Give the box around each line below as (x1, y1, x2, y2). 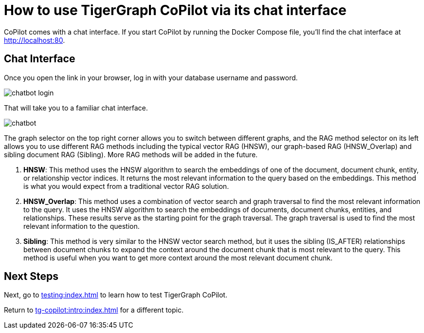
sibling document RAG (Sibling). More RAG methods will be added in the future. (4, 150, 258, 159)
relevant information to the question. (23, 222, 140, 230)
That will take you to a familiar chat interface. (4, 103, 148, 112)
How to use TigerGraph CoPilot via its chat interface (4, 2, 347, 18)
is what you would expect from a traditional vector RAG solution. (23, 182, 229, 190)
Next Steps (4, 270, 58, 283)
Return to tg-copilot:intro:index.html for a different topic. (4, 306, 184, 314)
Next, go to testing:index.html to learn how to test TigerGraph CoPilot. (4, 291, 227, 299)
